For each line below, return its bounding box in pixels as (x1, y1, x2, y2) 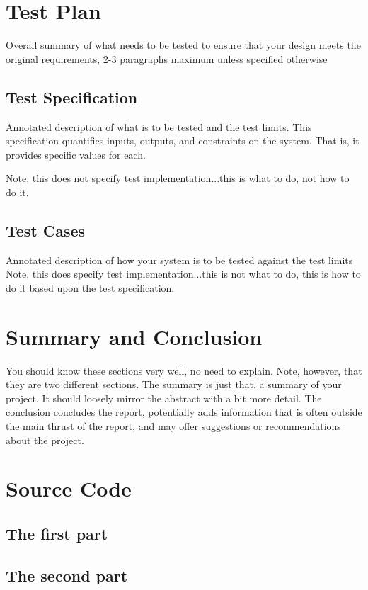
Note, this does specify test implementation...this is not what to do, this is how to (6, 266, 361, 281)
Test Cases (6, 219, 86, 241)
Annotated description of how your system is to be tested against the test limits (6, 252, 353, 267)
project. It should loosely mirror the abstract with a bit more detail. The (6, 390, 322, 405)
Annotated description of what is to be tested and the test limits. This (6, 119, 312, 134)
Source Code (6, 474, 132, 503)
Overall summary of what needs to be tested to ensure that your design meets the (6, 38, 361, 52)
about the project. (6, 432, 84, 447)
